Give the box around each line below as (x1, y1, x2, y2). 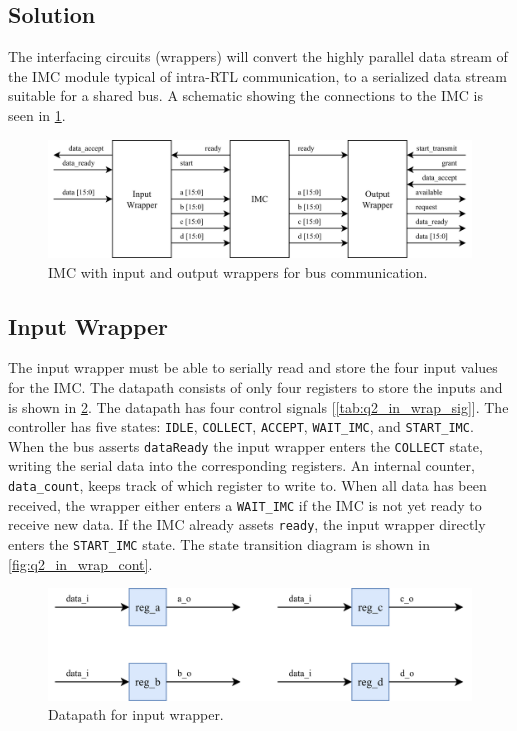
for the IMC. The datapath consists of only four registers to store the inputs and (8, 376, 503, 397)
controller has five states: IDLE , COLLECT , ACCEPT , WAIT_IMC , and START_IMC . (8, 416, 474, 437)
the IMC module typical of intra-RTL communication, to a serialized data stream (8, 65, 507, 86)
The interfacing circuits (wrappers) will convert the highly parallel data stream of (8, 46, 508, 67)
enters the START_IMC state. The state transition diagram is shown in (8, 534, 430, 555)
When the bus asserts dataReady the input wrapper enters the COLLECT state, (8, 435, 483, 456)
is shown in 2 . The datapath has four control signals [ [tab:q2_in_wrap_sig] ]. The (8, 396, 509, 417)
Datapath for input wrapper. (48, 704, 224, 725)
